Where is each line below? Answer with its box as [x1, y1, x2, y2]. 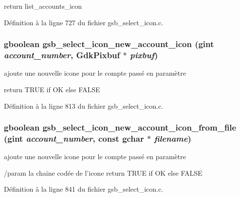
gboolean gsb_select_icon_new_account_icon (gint [4, 38, 214, 50]
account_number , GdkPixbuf [4, 49, 120, 61]
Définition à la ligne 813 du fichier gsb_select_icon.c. [4, 100, 164, 111]
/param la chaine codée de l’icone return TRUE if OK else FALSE [4, 167, 203, 178]
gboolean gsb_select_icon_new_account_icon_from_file [4, 121, 237, 133]
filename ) [154, 132, 191, 144]
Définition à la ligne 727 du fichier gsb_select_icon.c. [4, 17, 164, 27]
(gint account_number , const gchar [4, 132, 144, 144]
